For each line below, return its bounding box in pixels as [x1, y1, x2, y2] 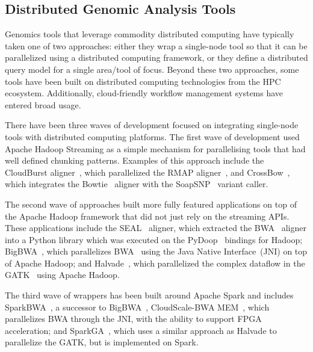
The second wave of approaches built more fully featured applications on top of [5, 197, 297, 210]
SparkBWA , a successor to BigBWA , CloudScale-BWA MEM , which [5, 300, 270, 313]
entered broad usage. [5, 98, 81, 111]
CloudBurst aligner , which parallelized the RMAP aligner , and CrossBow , [5, 165, 290, 178]
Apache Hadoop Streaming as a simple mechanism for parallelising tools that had [5, 142, 306, 155]
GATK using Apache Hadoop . [5, 268, 120, 281]
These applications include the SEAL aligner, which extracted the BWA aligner [5, 221, 306, 234]
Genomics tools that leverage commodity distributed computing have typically [5, 28, 294, 40]
